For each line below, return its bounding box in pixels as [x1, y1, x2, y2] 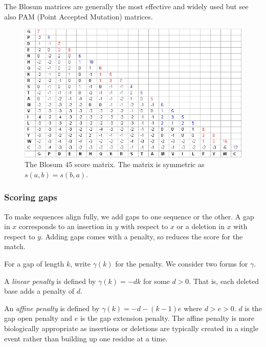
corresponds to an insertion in [19, 221, 113, 232]
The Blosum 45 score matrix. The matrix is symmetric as [25, 159, 205, 170]
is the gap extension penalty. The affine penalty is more [80, 313, 255, 323]
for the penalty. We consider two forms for [115, 258, 248, 269]
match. [4, 241, 26, 252]
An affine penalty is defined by [4, 302, 100, 313]
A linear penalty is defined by [4, 275, 96, 286]
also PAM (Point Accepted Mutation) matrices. [4, 11, 153, 22]
